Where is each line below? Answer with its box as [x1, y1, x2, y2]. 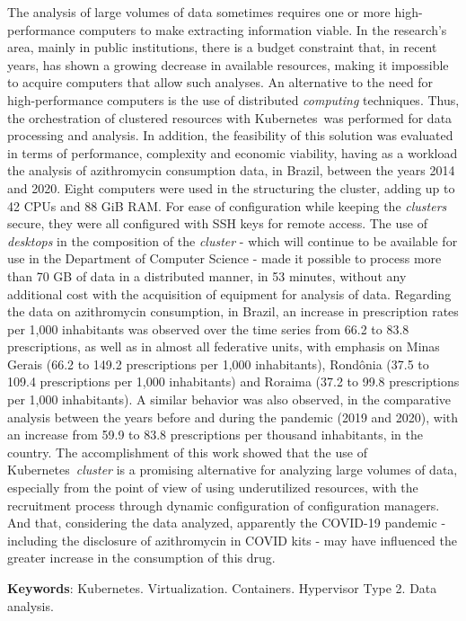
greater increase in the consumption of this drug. [7, 548, 276, 567]
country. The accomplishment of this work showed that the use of [7, 442, 367, 461]
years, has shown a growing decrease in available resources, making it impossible [7, 55, 449, 74]
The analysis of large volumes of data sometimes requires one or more [7, 3, 391, 21]
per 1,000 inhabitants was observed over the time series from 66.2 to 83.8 [7, 319, 409, 338]
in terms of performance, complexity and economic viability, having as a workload [7, 143, 458, 162]
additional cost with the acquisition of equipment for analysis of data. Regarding [7, 284, 452, 303]
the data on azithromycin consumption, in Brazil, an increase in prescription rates [7, 302, 459, 321]
